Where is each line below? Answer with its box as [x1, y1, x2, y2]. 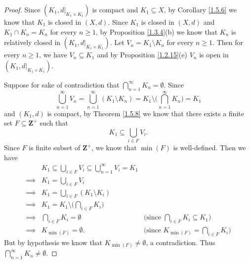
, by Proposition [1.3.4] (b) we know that [96, 26, 218, 37]
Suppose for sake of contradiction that [4, 79, 120, 89]
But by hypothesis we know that [4, 237, 103, 247]
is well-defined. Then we [173, 142, 246, 153]
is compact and [92, 4, 138, 14]
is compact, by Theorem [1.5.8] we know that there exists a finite [47, 108, 244, 118]
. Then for [212, 37, 243, 47]
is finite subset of [29, 142, 81, 153]
